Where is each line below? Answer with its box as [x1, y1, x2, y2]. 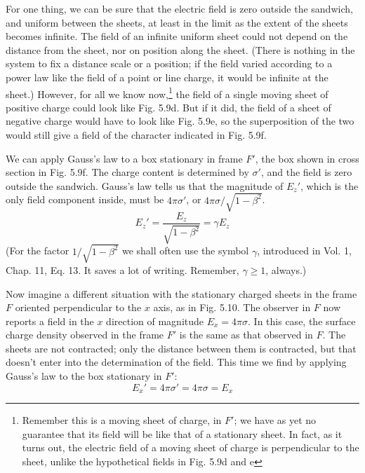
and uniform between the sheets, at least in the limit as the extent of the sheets [6, 15, 348, 29]
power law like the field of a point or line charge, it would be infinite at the [6, 69, 328, 84]
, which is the [300, 178, 359, 193]
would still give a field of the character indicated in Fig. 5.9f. [6, 128, 267, 142]
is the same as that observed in [179, 327, 313, 342]
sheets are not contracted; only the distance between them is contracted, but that [6, 341, 357, 355]
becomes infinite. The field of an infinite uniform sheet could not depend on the [6, 29, 348, 43]
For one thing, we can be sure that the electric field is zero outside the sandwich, [6, 1, 353, 15]
